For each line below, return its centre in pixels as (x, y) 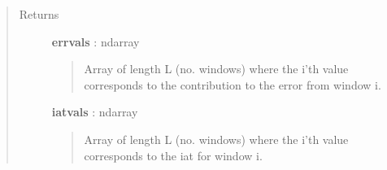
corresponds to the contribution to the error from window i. (233, 84)
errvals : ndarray (96, 41)
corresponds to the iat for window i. (173, 155)
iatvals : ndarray (95, 112)
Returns (39, 14)
